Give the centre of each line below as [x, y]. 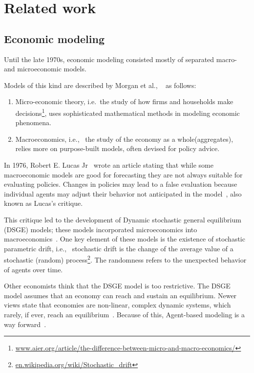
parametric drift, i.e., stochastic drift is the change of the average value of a [119, 248]
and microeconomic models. [45, 69]
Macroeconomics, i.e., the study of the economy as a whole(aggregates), [124, 139]
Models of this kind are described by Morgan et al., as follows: [100, 85]
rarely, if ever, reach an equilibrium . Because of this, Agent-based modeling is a [125, 314]
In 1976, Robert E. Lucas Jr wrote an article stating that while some [109, 165]
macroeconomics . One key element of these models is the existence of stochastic [125, 239]
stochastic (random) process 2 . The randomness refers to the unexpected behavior [125, 259]
